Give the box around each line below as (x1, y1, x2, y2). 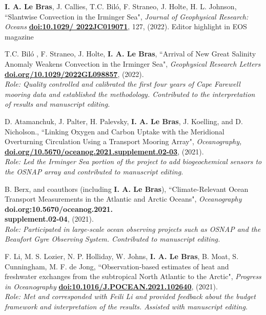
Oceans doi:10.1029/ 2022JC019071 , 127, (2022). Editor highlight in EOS (5, 21, 247, 32)
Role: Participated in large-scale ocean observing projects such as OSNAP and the (5, 223, 261, 234)
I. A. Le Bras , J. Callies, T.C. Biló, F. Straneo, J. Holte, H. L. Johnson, (5, 1, 237, 11)
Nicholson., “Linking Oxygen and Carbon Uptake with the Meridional (5, 126, 224, 136)
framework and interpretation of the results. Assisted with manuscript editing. (5, 301, 248, 312)
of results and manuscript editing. (5, 99, 110, 109)
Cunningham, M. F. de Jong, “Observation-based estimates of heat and (5, 261, 229, 271)
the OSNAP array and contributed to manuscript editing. (5, 166, 183, 176)
